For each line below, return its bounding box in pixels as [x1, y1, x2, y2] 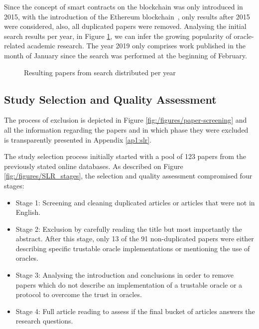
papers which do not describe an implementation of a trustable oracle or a [15, 279, 243, 290]
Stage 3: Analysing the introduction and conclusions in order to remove [15, 270, 234, 280]
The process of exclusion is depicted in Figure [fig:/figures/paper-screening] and [4, 115, 247, 125]
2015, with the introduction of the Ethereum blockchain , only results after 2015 [4, 11, 250, 21]
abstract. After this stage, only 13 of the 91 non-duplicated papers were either [15, 233, 254, 244]
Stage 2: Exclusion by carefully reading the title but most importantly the [15, 223, 242, 234]
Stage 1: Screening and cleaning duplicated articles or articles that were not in [15, 197, 255, 207]
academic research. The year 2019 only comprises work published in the [27, 40, 246, 51]
